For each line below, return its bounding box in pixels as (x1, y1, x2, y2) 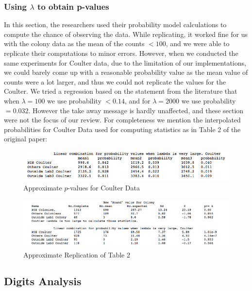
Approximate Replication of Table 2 (23, 250, 130, 260)
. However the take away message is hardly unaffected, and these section (28, 105, 244, 115)
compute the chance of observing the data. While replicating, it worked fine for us (4, 29, 248, 39)
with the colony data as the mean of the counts (4, 38, 145, 49)
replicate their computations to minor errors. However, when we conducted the (4, 48, 238, 58)
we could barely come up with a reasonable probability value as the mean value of (4, 67, 248, 77)
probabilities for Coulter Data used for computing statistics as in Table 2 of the (4, 124, 241, 134)
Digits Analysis (4, 274, 82, 289)
